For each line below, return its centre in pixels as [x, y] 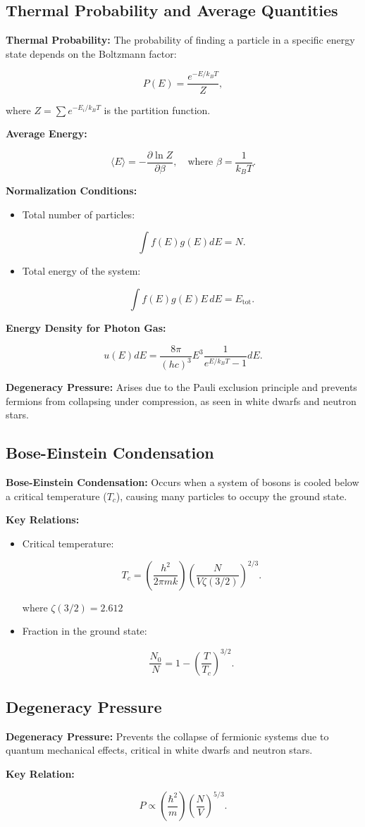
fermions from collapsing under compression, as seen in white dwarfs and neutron [181, 400]
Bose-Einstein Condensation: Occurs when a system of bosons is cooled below [182, 482]
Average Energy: [47, 133]
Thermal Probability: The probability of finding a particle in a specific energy [180, 40]
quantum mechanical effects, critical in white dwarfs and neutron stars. [159, 750]
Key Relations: [43, 520]
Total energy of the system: [81, 271]
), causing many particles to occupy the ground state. [231, 496]
